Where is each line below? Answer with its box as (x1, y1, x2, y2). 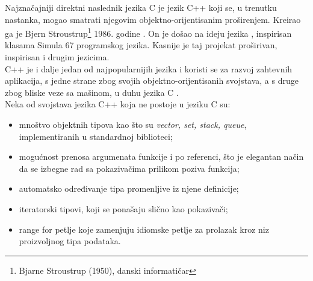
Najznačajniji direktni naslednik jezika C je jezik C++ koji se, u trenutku (5, 1, 277, 13)
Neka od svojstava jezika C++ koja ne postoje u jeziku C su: (5, 98, 231, 110)
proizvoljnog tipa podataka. (19, 235, 121, 247)
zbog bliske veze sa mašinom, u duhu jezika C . (5, 86, 179, 98)
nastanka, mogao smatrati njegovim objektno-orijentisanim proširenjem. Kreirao (5, 13, 301, 25)
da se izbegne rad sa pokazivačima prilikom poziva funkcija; (19, 162, 240, 174)
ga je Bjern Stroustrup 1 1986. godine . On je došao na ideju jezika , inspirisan (5, 25, 292, 39)
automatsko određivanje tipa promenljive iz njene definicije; (19, 182, 239, 195)
